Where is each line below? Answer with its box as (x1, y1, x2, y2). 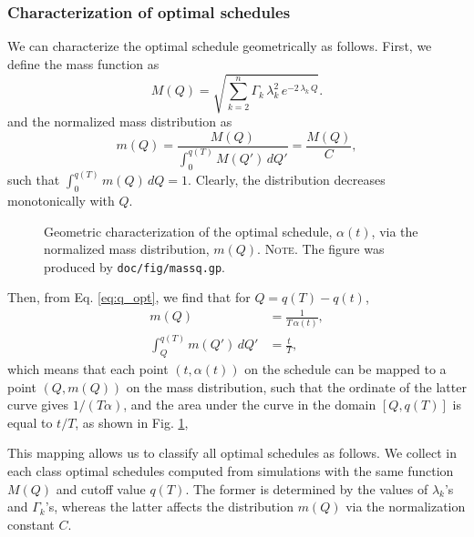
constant (7, 514, 55, 533)
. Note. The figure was (257, 239, 385, 258)
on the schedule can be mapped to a (244, 360, 447, 379)
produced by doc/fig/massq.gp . (44, 257, 226, 276)
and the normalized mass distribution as (7, 111, 232, 130)
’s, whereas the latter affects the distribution (45, 497, 294, 516)
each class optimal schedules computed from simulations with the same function (7, 461, 454, 481)
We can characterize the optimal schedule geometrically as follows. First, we (7, 36, 432, 56)
